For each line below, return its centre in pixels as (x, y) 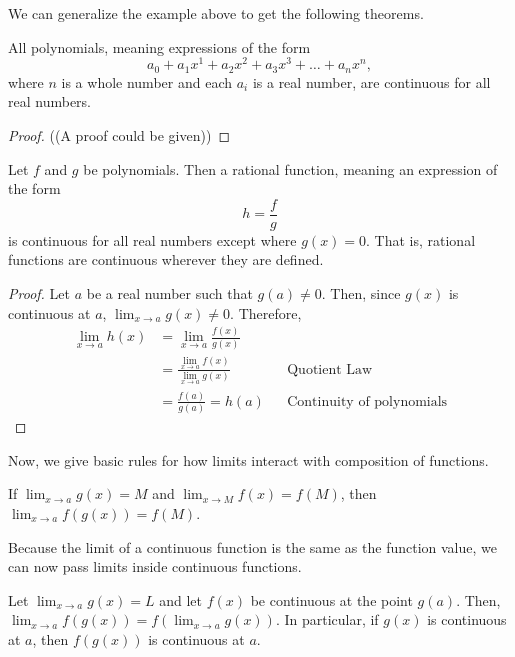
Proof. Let (39, 292)
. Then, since (361, 292)
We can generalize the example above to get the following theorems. (216, 13)
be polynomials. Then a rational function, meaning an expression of (290, 168)
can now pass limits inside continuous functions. (155, 566)
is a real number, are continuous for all (371, 81)
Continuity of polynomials (367, 401)
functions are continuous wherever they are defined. (166, 259)
